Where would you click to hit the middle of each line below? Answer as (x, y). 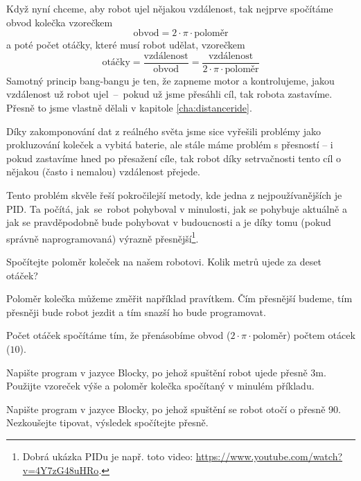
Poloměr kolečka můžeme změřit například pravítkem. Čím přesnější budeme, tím (179, 298)
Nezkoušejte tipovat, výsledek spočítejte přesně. (107, 422)
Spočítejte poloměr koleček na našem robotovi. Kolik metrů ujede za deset (164, 262)
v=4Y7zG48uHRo (61, 470)
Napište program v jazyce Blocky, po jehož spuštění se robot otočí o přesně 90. (174, 409)
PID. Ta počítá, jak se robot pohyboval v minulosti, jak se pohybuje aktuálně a (177, 208)
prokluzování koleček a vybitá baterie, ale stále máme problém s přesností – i (170, 145)
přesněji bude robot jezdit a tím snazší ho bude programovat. (136, 312)
